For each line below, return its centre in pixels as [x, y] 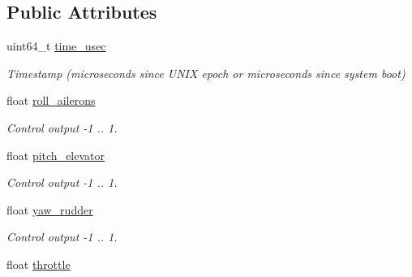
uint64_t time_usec [56, 46]
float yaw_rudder [50, 209]
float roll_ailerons [51, 100]
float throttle [39, 264]
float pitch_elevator [56, 155]
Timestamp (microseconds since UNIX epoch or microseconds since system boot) [206, 73]
